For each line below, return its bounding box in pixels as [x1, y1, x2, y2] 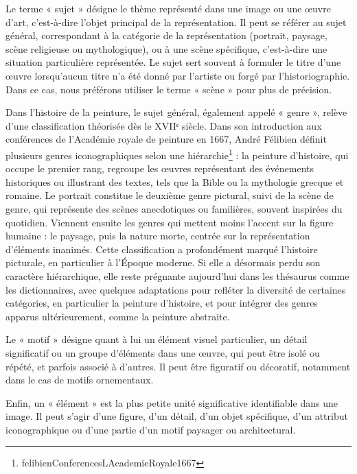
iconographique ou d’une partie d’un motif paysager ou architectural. [5, 422, 296, 436]
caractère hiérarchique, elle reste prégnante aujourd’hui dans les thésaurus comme [5, 268, 349, 283]
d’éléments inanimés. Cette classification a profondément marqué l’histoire [5, 241, 318, 256]
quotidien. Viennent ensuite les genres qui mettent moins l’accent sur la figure [5, 215, 334, 229]
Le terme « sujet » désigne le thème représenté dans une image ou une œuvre [5, 1, 331, 15]
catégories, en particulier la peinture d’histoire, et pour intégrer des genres [5, 296, 318, 310]
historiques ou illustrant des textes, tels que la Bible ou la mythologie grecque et [5, 174, 344, 189]
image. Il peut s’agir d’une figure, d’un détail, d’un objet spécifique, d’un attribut [5, 409, 348, 423]
